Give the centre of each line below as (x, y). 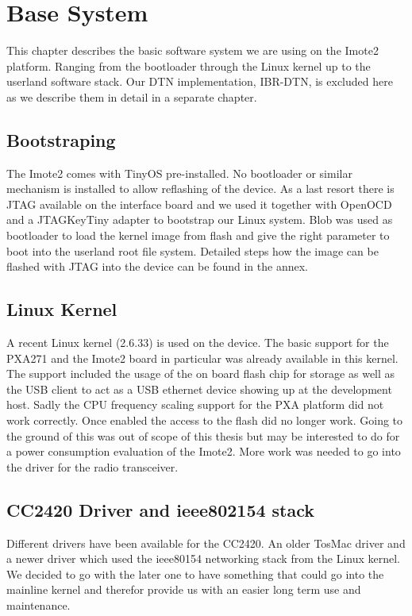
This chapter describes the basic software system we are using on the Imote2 (193, 50)
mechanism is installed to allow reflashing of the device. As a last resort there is (200, 189)
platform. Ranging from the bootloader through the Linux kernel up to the (189, 65)
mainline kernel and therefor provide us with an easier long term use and (184, 589)
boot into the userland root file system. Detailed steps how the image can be (193, 250)
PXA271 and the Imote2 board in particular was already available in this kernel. (202, 358)
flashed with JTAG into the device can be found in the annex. (157, 266)
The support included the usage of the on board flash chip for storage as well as (201, 373)
